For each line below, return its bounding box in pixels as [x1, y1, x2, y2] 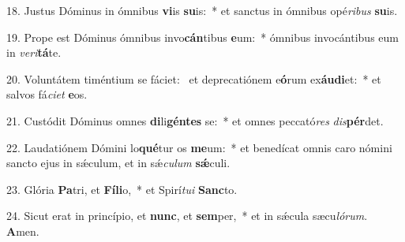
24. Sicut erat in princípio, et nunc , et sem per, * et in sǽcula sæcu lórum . [6, 207, 368, 224]
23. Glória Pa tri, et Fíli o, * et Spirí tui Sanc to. [6, 181, 238, 197]
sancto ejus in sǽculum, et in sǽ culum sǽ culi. [6, 155, 231, 171]
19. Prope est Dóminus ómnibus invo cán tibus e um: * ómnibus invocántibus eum [6, 28, 399, 45]
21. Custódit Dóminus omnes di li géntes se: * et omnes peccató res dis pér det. [6, 112, 384, 128]
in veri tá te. [6, 44, 62, 61]
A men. [6, 222, 39, 239]
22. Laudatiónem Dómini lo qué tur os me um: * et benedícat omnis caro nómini [6, 139, 392, 155]
